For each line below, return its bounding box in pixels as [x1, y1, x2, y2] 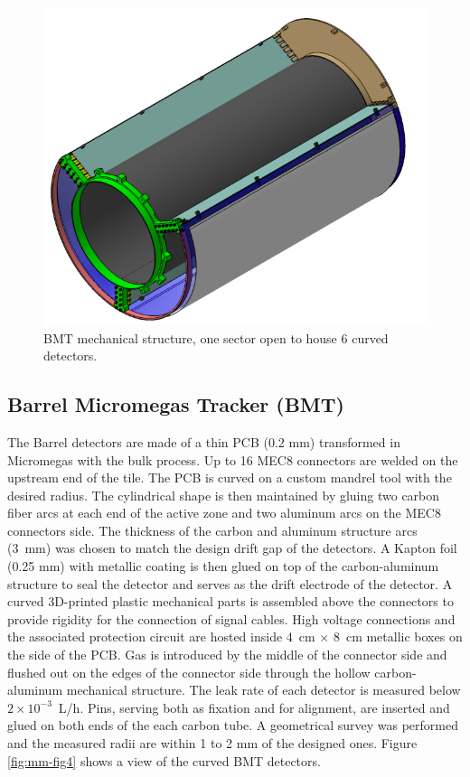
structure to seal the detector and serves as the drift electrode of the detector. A [7, 574, 453, 593]
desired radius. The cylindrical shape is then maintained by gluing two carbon [7, 485, 440, 504]
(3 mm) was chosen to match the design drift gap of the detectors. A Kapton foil [7, 538, 457, 557]
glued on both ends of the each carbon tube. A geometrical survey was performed [7, 716, 458, 735]
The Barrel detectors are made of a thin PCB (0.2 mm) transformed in [7, 432, 400, 451]
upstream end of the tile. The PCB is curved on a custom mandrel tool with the [7, 468, 452, 487]
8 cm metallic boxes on [333, 627, 463, 646]
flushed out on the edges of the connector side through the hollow [7, 662, 371, 681]
